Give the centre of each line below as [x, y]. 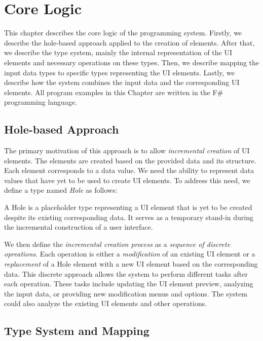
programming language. [41, 102]
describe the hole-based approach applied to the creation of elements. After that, [129, 42]
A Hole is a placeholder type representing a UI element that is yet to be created [128, 207]
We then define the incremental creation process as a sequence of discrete [117, 244]
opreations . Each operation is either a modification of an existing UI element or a [130, 254]
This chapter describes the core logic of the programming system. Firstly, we [123, 33]
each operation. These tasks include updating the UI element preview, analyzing [129, 284]
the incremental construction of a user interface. [79, 227]
